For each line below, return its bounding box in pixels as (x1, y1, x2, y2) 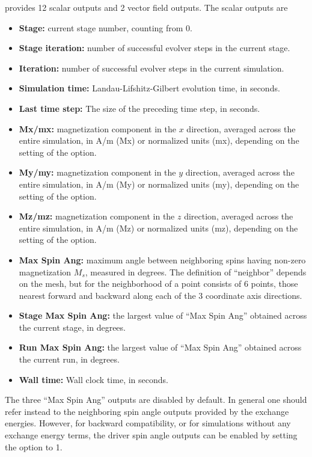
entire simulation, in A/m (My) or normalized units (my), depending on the (19, 177, 299, 190)
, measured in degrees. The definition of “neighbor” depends (85, 265, 307, 278)
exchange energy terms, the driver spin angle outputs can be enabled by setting (5, 429, 298, 441)
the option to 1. (5, 440, 63, 453)
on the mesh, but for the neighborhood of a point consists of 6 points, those (19, 277, 298, 290)
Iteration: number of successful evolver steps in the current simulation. (19, 61, 284, 74)
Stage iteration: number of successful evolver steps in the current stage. (19, 41, 290, 54)
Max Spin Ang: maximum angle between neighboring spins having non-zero (19, 253, 306, 266)
